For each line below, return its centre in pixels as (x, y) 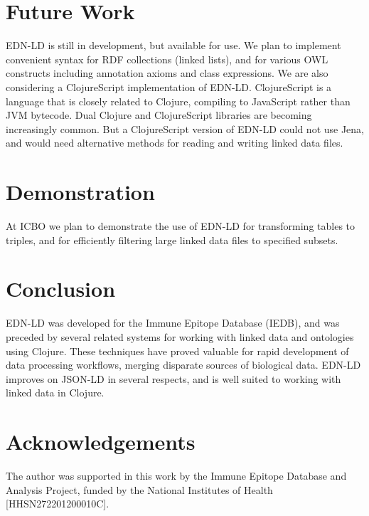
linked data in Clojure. (55, 393)
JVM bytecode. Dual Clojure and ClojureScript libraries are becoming (159, 115)
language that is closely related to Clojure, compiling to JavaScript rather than (178, 101)
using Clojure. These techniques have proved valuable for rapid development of (177, 351)
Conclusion (61, 289)
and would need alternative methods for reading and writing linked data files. (175, 143)
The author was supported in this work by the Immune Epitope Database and (176, 475)
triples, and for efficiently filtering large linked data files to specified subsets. (172, 239)
